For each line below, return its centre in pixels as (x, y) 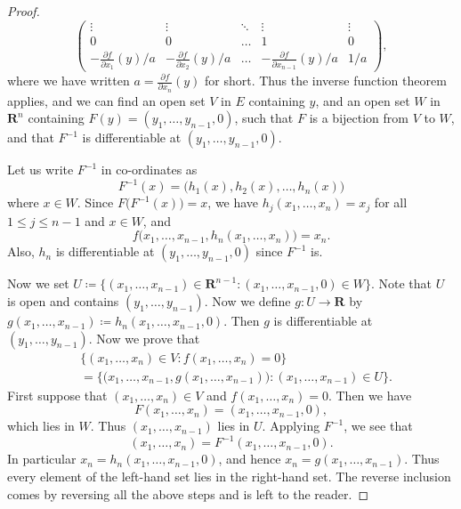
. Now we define (247, 301)
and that (31, 137)
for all (391, 202)
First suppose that (57, 395)
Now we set (38, 283)
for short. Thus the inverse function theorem (326, 80)
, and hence (250, 459)
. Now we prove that (144, 338)
